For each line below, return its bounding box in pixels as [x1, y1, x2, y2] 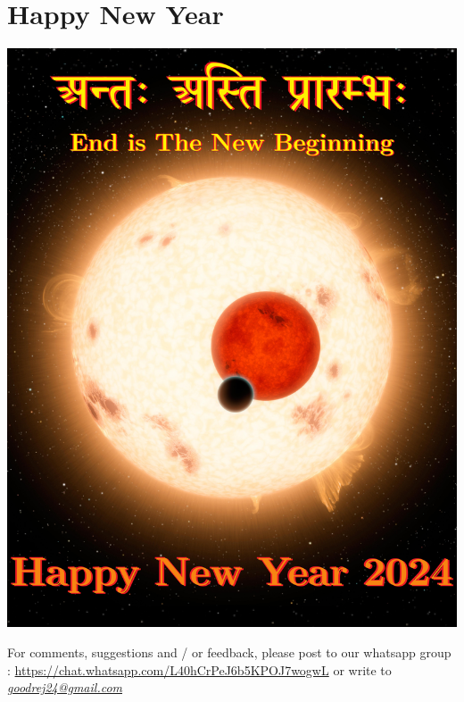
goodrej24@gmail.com [7, 678, 123, 697]
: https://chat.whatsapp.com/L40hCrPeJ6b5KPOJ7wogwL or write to [7, 660, 392, 679]
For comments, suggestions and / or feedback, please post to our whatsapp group [7, 643, 452, 662]
